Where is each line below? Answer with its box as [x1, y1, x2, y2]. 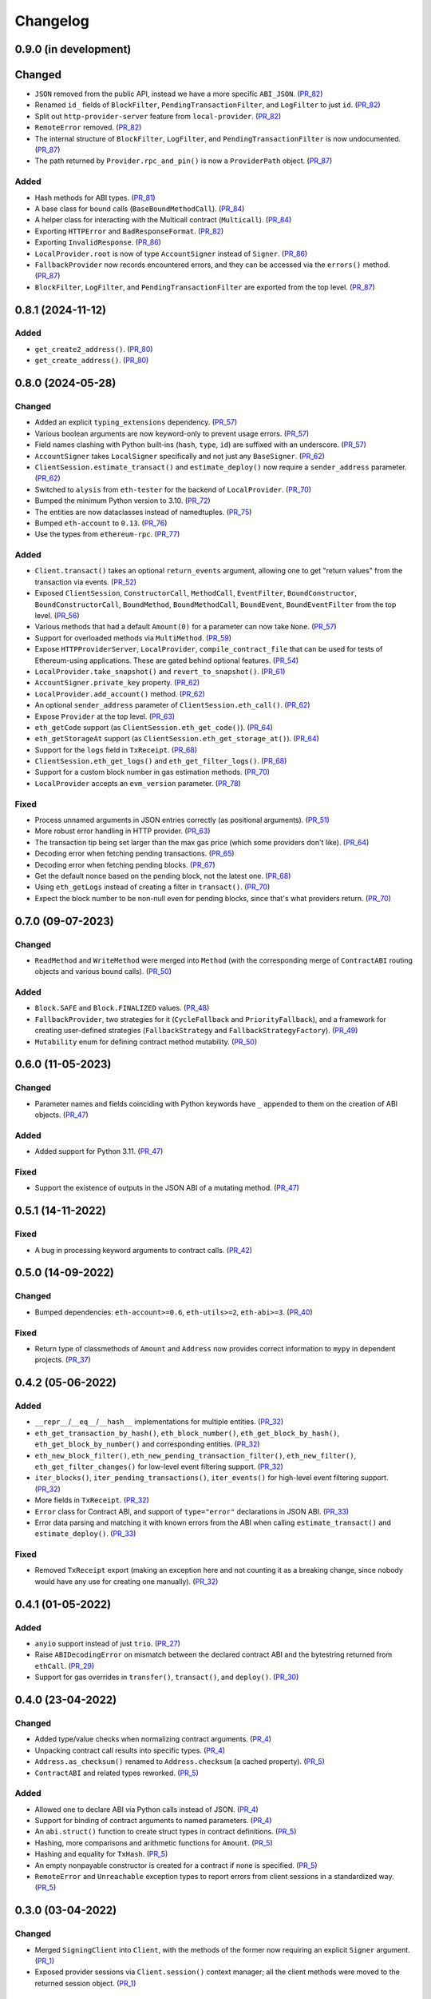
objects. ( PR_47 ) [34, 1110, 89, 1119]
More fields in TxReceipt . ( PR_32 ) [34, 1495, 149, 1505]
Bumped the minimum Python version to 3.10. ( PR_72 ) [34, 496, 211, 505]
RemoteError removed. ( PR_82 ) [34, 122, 142, 132]
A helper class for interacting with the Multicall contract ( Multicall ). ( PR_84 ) [34, 215, 292, 225]
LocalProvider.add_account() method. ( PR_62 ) [34, 688, 205, 699]
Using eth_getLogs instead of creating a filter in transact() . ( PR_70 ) [34, 882, 271, 892]
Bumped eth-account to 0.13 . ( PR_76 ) [34, 518, 168, 528]
